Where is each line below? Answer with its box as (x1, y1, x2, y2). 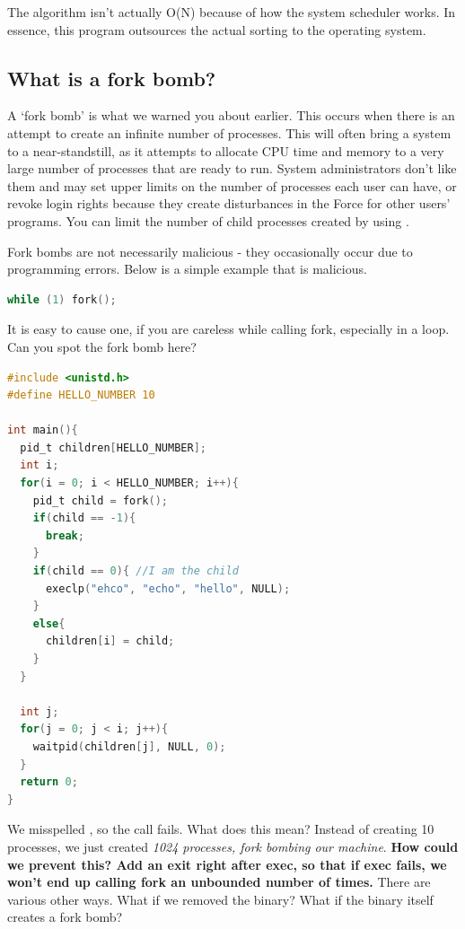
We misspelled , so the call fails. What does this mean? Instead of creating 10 (7, 819, 434, 838)
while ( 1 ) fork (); (7, 293, 117, 306)
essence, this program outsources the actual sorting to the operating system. (7, 20, 426, 39)
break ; (45, 529, 84, 542)
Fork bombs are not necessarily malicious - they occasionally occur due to (7, 241, 413, 260)
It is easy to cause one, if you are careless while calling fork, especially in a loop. (7, 320, 450, 338)
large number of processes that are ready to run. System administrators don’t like (7, 159, 457, 178)
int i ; (20, 459, 59, 472)
